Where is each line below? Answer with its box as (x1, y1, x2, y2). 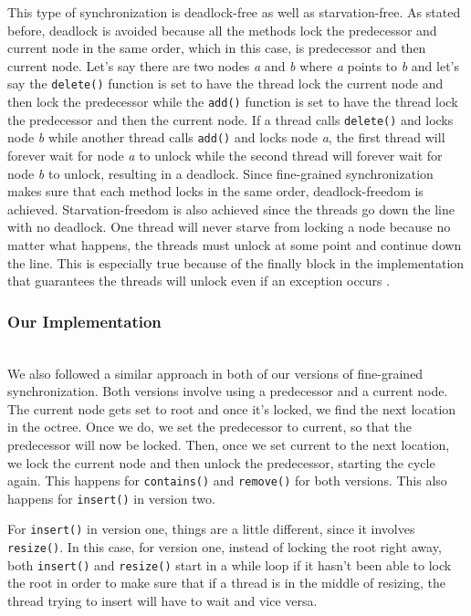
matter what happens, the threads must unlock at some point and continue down (7, 235, 462, 254)
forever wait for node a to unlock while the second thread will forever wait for (7, 146, 443, 164)
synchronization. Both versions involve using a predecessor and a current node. (7, 381, 448, 401)
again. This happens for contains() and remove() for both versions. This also (7, 471, 447, 490)
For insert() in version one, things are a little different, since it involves (7, 519, 415, 538)
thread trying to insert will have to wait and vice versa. (7, 591, 318, 610)
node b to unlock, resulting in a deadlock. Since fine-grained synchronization (7, 163, 434, 183)
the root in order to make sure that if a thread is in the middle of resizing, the (7, 573, 445, 592)
